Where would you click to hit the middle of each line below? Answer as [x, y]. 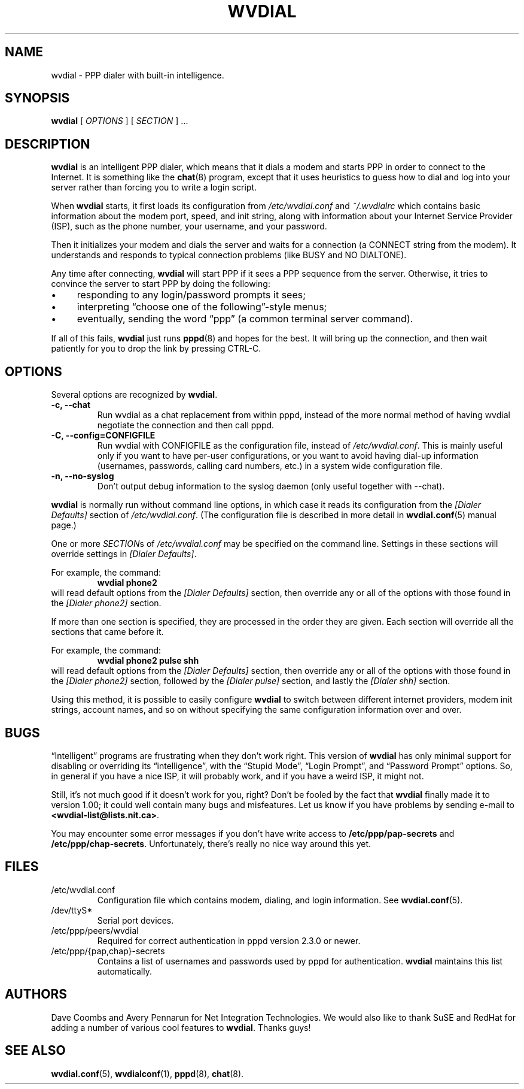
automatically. [125, 971]
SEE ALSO [35, 1051]
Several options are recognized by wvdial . [134, 395]
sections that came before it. [107, 632]
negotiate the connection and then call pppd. [186, 425]
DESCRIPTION [48, 144]
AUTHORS [36, 994]
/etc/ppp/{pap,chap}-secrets [108, 951]
